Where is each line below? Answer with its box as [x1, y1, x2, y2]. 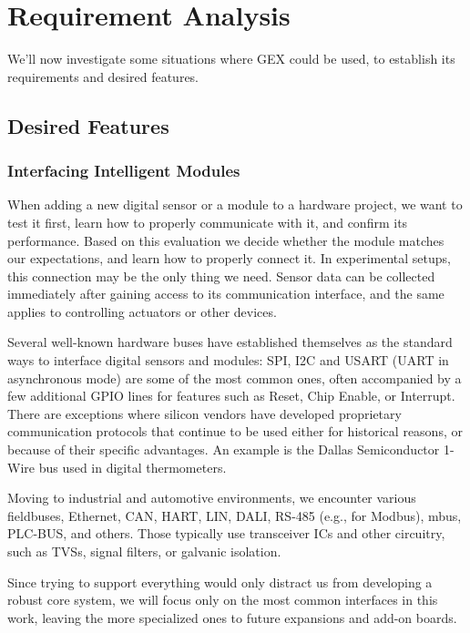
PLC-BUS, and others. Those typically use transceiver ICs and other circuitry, [7, 524, 445, 543]
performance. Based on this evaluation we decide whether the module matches [7, 230, 444, 250]
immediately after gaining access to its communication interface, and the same [7, 284, 444, 303]
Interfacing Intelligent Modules [7, 159, 240, 182]
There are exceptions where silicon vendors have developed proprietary [7, 403, 402, 423]
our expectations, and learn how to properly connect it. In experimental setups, [7, 249, 451, 268]
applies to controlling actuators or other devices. [7, 301, 277, 321]
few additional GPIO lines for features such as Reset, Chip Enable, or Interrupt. [7, 386, 455, 405]
